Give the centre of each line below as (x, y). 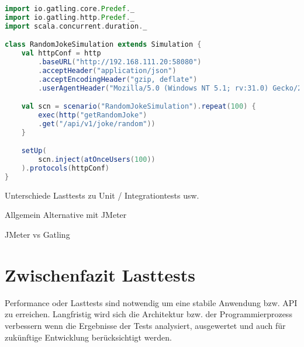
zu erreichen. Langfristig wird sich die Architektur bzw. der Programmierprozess (148, 314)
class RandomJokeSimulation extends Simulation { (103, 45)
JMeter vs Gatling (37, 235)
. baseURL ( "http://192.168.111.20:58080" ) (120, 62)
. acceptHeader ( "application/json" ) (107, 70)
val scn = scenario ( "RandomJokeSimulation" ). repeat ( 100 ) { (139, 107)
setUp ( (34, 151)
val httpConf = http (61, 53)
